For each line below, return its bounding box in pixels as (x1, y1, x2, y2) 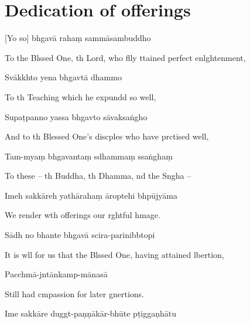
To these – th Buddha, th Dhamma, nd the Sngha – (5, 169, 191, 182)
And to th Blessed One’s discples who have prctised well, (5, 130, 209, 142)
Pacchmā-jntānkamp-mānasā (5, 268, 108, 280)
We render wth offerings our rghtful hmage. (5, 209, 160, 221)
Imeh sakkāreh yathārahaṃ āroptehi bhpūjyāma (5, 189, 178, 201)
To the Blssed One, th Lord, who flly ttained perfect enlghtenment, (5, 51, 246, 63)
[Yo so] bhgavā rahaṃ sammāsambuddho (5, 32, 151, 44)
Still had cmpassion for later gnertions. (5, 287, 144, 300)
